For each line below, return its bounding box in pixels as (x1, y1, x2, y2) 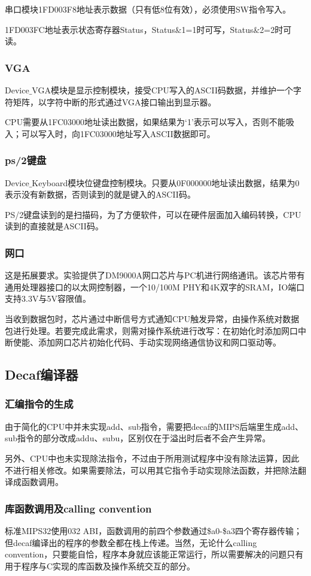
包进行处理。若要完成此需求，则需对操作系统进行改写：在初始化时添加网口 (5, 324, 298, 336)
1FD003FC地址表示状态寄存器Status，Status (5, 23, 175, 35)
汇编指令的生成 (5, 396, 74, 411)
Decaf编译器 (5, 365, 78, 384)
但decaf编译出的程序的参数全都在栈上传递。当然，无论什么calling (5, 536, 257, 548)
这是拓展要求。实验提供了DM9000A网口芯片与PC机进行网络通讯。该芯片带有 (5, 269, 305, 281)
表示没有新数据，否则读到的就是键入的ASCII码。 (5, 188, 196, 201)
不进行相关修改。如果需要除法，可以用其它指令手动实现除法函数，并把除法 (5, 463, 298, 476)
